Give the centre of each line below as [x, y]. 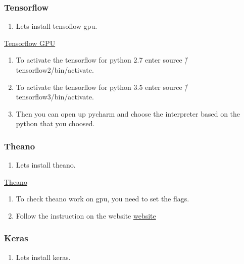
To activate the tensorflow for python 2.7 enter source [99, 60]
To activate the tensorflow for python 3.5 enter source [99, 87]
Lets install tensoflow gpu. [57, 26]
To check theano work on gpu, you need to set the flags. [103, 199]
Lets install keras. [43, 257]
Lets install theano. [46, 165]
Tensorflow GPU [30, 43]
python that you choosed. [55, 123]
